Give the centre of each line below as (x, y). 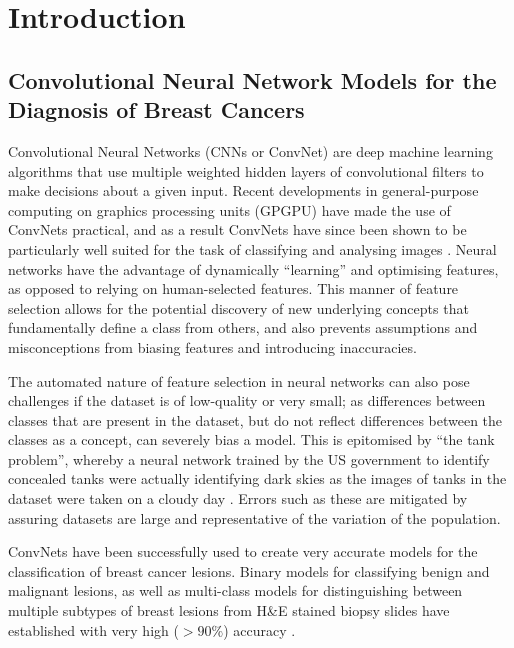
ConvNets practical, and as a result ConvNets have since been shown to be (237, 229)
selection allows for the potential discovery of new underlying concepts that (238, 307)
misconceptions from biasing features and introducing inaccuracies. (212, 346)
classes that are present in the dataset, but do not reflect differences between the (255, 419)
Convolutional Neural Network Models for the (252, 79)
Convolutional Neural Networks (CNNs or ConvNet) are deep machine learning (250, 150)
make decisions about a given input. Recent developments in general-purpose (243, 190)
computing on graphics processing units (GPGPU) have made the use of (229, 209)
